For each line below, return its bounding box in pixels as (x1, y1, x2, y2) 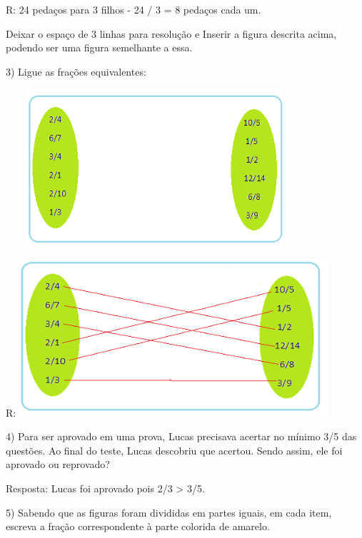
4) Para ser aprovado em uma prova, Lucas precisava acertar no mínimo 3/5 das (6, 429, 357, 444)
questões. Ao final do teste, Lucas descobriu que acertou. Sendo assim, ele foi (6, 442, 343, 457)
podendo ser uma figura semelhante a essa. (6, 40, 193, 55)
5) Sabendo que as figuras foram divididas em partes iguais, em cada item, (6, 504, 332, 519)
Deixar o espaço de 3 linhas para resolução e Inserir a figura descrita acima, (6, 26, 337, 41)
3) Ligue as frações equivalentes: (6, 64, 146, 78)
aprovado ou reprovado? (6, 457, 110, 472)
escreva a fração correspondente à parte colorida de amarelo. (6, 519, 270, 534)
